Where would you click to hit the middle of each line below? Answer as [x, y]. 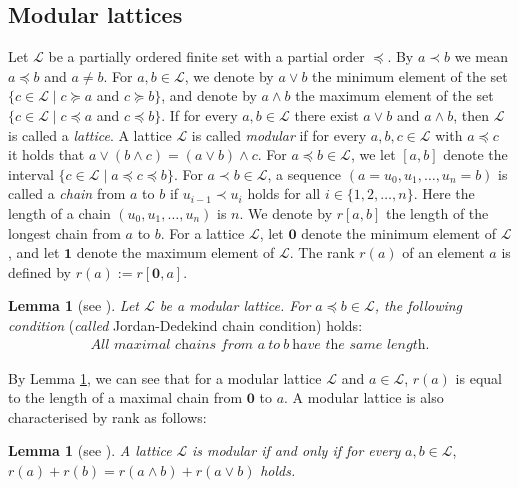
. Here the [444, 193]
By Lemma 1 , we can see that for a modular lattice [165, 377]
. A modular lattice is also [364, 397]
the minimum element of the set [410, 75]
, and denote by [209, 95]
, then [471, 114]
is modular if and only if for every [296, 450]
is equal [478, 377]
